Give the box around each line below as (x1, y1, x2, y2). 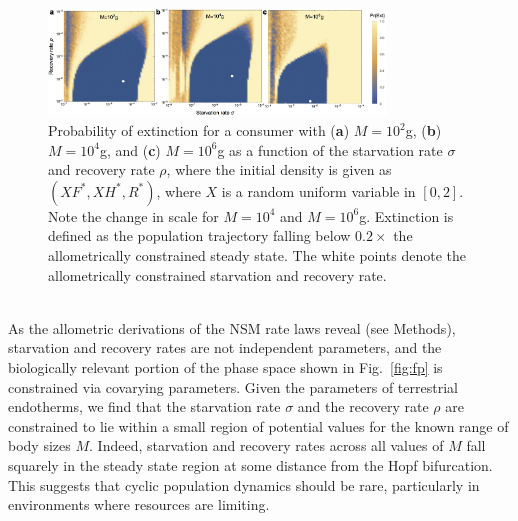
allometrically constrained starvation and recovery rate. (48, 264, 387, 285)
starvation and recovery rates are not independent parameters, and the (8, 337, 442, 358)
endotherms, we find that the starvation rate (8, 396, 281, 417)
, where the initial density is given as (166, 159, 392, 180)
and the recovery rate (297, 396, 429, 417)
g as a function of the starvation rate (217, 139, 443, 160)
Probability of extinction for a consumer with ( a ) (48, 120, 350, 140)
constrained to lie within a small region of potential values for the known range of (8, 415, 509, 436)
